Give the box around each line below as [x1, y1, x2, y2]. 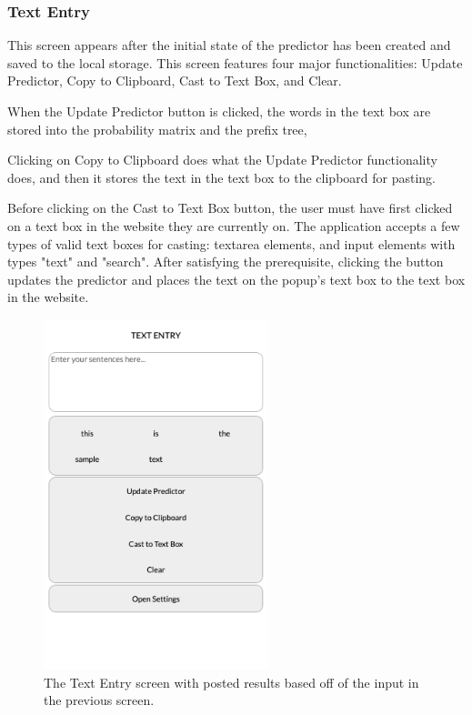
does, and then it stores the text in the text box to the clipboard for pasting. [7, 167, 437, 186]
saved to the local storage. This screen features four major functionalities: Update [7, 53, 463, 72]
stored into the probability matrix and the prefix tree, [7, 119, 307, 138]
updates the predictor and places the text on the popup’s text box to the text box [7, 269, 466, 288]
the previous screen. [44, 690, 155, 710]
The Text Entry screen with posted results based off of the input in [44, 672, 419, 691]
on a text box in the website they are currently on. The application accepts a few [7, 216, 460, 235]
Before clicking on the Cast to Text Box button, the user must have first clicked [7, 198, 453, 217]
